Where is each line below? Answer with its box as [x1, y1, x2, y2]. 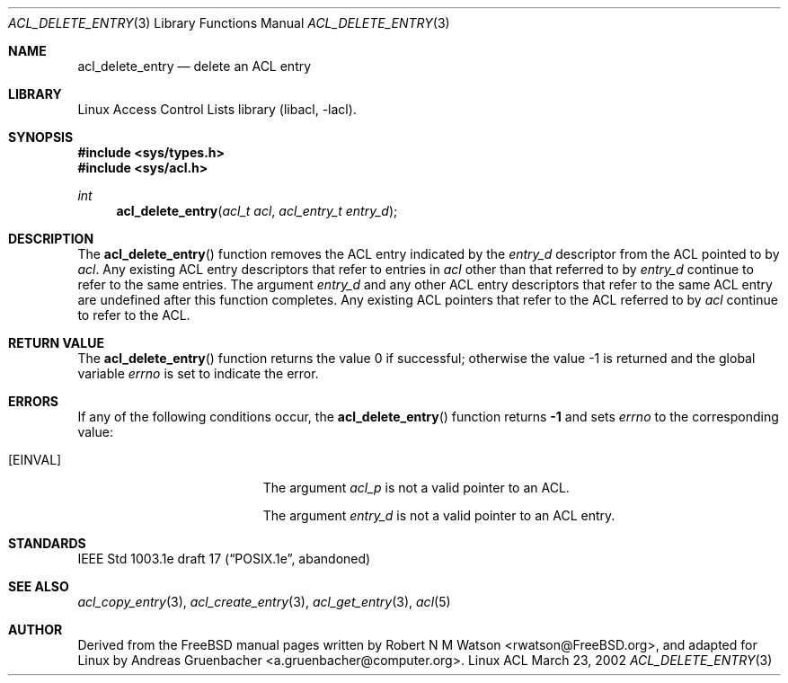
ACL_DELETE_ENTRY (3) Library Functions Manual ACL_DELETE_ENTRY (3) [8, 15, 450, 31]
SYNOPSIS [8, 129, 74, 145]
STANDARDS [8, 536, 86, 551]
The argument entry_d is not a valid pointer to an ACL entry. [262, 508, 615, 523]
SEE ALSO [8, 579, 69, 594]
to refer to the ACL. [77, 307, 190, 323]
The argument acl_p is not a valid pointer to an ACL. [262, 480, 570, 495]
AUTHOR [8, 622, 63, 637]
